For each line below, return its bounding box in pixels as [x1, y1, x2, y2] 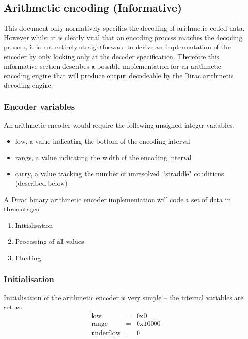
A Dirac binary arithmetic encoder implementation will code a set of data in [4, 194, 231, 204]
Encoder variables [4, 100, 75, 113]
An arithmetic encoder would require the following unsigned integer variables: [4, 119, 234, 129]
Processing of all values [15, 236, 84, 246]
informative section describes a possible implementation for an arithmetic [4, 61, 221, 71]
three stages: [4, 204, 41, 214]
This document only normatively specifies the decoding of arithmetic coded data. [4, 23, 245, 33]
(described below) [15, 178, 68, 188]
